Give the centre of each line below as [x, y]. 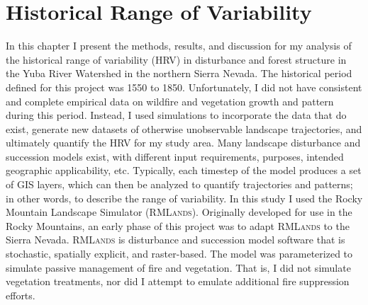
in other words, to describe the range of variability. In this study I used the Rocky [184, 198]
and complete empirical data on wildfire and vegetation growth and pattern [170, 101]
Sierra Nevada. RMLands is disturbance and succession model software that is [175, 240]
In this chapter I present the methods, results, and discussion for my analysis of [179, 46]
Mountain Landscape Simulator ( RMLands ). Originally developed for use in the [179, 212]
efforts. [21, 295]
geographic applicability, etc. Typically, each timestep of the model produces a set [184, 170]
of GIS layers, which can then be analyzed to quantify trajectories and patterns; [179, 184]
